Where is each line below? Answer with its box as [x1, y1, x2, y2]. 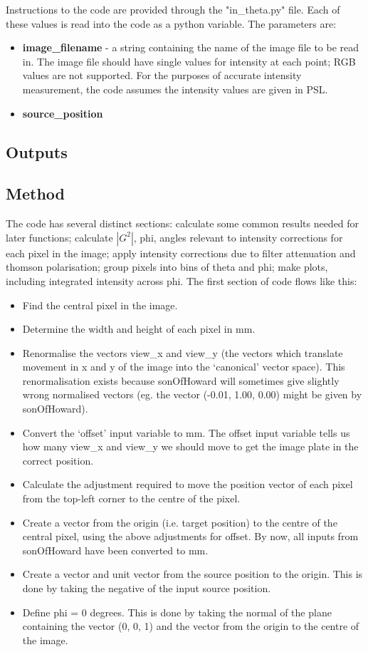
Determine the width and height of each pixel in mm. [22, 321, 256, 336]
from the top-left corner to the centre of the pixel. [22, 491, 241, 506]
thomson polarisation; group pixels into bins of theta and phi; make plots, [6, 259, 328, 274]
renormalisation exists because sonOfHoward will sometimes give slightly [22, 373, 340, 388]
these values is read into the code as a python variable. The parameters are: [6, 16, 337, 31]
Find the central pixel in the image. [22, 297, 178, 312]
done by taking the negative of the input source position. [22, 581, 271, 596]
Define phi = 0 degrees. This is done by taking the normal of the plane [22, 604, 332, 619]
